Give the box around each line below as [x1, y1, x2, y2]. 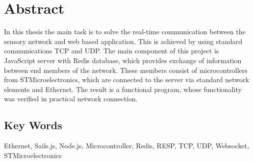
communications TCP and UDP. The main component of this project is [4, 46, 219, 56]
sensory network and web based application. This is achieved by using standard [4, 36, 242, 46]
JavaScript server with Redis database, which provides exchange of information [4, 55, 242, 65]
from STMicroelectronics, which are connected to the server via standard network [4, 74, 249, 85]
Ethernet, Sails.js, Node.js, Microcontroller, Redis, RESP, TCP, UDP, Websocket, [4, 140, 249, 151]
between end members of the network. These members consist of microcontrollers [4, 65, 248, 75]
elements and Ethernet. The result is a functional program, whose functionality [4, 84, 242, 94]
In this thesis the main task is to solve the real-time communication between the [4, 26, 246, 37]
